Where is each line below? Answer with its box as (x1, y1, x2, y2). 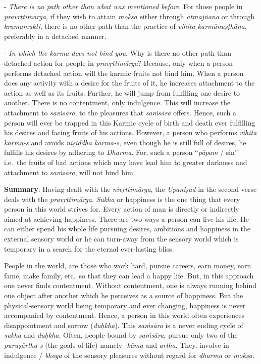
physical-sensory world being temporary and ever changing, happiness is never (4, 300, 246, 310)
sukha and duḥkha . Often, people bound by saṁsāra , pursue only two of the (4, 330, 238, 340)
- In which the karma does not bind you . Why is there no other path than (4, 48, 232, 58)
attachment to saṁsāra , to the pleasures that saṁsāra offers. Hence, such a (4, 107, 236, 117)
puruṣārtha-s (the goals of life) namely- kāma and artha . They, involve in (4, 340, 229, 350)
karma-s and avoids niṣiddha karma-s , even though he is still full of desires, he (4, 137, 246, 147)
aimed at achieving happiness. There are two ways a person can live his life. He (4, 213, 249, 224)
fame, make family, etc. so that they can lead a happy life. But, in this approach (4, 270, 254, 280)
